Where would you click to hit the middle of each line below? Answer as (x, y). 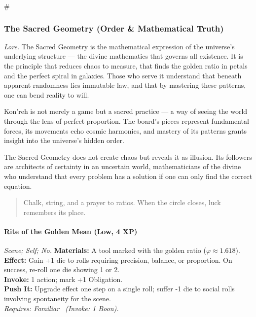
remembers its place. (55, 212)
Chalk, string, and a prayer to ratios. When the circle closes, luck (122, 202)
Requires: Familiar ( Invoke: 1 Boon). (61, 308)
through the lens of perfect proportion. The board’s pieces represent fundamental (127, 121)
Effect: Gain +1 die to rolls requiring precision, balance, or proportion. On (118, 260)
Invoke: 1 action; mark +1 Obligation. (63, 279)
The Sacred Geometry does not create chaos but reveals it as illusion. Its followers (128, 157)
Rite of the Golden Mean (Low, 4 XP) (71, 231)
